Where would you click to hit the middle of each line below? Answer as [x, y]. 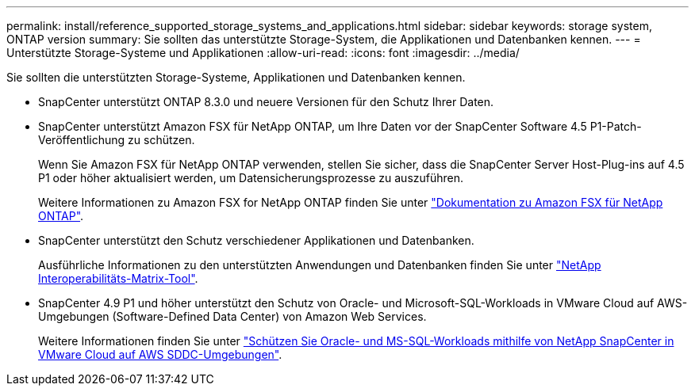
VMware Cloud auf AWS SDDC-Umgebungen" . [160, 354]
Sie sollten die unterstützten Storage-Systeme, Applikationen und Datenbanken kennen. [236, 77]
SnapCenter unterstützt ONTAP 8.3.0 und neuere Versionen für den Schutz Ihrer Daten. [266, 102]
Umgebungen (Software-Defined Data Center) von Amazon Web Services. [232, 316]
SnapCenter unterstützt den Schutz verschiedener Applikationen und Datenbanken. [256, 240]
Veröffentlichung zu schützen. [117, 140]
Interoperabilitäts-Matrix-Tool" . [118, 278]
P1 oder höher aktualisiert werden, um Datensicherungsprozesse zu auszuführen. [251, 178]
